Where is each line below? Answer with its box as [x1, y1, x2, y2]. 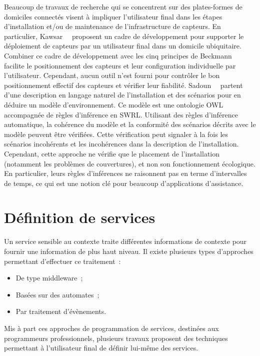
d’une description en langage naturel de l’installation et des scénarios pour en [4, 89, 241, 100]
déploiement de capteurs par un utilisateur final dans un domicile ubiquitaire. [4, 40, 241, 51]
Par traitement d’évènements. [15, 306, 106, 316]
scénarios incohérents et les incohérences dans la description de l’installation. [4, 138, 239, 149]
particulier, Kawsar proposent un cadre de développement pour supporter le [4, 30, 244, 41]
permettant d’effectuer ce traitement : [4, 255, 121, 266]
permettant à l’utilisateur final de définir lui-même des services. [4, 342, 198, 353]
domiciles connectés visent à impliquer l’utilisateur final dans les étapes [4, 11, 222, 21]
